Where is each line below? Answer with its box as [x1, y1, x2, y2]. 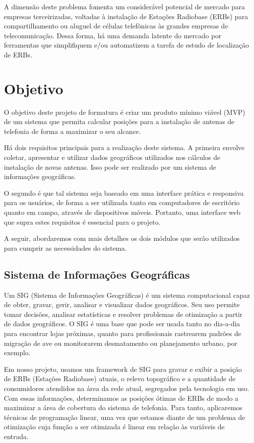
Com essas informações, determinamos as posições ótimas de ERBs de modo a [4, 392, 238, 403]
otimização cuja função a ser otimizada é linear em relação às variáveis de [4, 421, 225, 432]
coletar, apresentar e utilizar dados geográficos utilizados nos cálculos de [4, 152, 221, 162]
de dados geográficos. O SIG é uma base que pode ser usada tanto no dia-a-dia [4, 318, 240, 329]
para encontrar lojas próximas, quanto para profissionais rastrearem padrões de [4, 328, 241, 338]
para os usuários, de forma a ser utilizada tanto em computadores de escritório [4, 197, 240, 208]
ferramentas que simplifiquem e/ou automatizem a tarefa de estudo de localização [4, 40, 249, 50]
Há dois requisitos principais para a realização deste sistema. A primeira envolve [4, 142, 245, 153]
